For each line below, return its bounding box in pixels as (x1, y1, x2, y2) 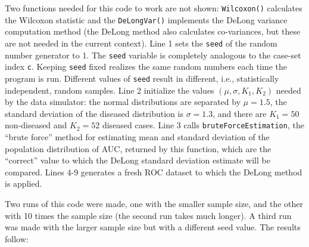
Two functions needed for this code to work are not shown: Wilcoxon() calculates (5, 2, 302, 14)
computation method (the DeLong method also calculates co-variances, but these (5, 25, 301, 38)
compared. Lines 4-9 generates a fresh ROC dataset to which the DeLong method (5, 165, 302, 178)
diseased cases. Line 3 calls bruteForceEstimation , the (102, 119, 304, 131)
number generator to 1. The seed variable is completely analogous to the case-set (5, 48, 301, 61)
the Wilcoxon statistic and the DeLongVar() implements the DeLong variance (5, 13, 288, 26)
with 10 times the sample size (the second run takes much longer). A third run (5, 209, 292, 221)
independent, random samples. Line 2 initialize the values (5, 84, 214, 96)
